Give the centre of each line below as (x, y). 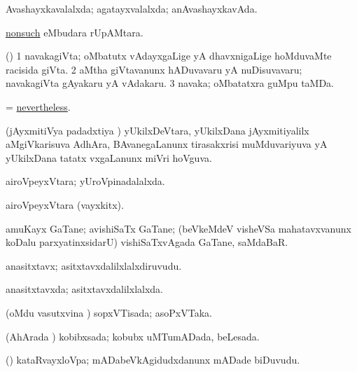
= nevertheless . (38, 106)
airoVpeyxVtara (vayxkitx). (65, 204)
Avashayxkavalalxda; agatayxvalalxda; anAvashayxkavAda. (132, 8)
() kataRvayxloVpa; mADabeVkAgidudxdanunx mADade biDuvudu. (153, 360)
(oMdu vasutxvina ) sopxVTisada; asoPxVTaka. (109, 312)
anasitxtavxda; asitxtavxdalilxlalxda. (84, 289)
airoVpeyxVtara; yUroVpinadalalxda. (85, 181)
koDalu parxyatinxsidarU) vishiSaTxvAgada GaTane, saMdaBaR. (147, 242)
